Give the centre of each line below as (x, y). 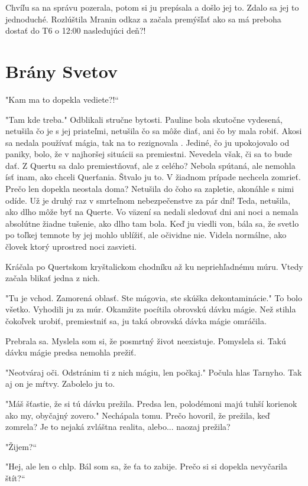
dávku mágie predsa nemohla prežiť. (71, 352)
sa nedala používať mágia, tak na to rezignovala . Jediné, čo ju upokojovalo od (147, 142)
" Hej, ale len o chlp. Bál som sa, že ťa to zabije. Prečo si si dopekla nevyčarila (146, 466)
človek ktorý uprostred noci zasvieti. (71, 247)
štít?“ (15, 477)
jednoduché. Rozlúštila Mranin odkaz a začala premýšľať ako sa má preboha (143, 19)
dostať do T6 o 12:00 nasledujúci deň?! (76, 30)
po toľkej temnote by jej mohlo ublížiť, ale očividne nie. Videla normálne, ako (146, 235)
